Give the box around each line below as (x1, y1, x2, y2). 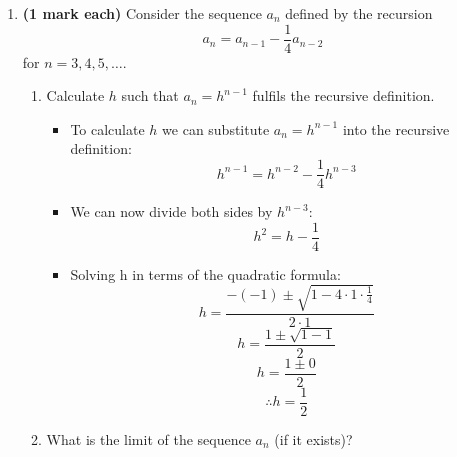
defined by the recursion (285, 3, 433, 23)
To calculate (70, 118, 145, 139)
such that (121, 85, 179, 106)
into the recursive (342, 118, 450, 139)
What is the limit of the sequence (46, 428, 251, 449)
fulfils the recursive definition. (252, 85, 435, 106)
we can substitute (162, 118, 270, 139)
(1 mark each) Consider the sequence (22, 3, 262, 23)
